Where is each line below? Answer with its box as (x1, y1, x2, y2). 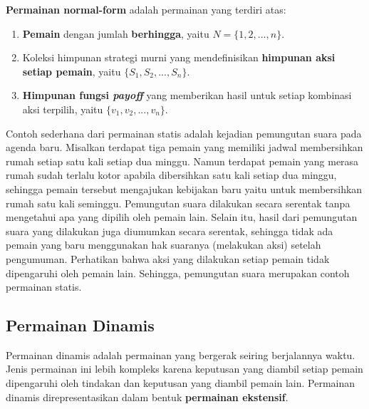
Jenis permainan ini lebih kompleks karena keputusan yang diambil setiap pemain (6, 361, 363, 376)
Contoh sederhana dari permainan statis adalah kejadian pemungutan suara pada (6, 125, 362, 140)
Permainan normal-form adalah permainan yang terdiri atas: (6, 2, 286, 16)
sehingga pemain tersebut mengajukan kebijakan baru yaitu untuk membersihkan (6, 181, 363, 196)
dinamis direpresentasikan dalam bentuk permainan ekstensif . (6, 389, 289, 404)
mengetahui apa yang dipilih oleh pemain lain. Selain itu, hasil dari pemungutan (6, 209, 358, 224)
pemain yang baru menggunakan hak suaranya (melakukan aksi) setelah (6, 237, 321, 252)
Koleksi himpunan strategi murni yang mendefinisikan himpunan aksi (22, 50, 336, 65)
